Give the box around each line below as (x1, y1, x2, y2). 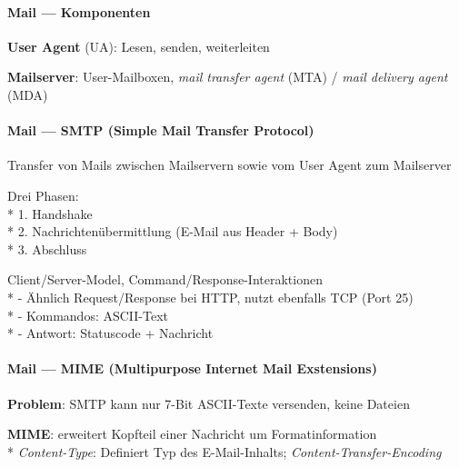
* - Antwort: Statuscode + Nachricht (7, 323, 214, 343)
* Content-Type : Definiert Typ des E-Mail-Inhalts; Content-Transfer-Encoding (7, 442, 442, 461)
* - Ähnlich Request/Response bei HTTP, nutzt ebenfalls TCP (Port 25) (7, 287, 414, 306)
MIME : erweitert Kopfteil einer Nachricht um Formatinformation (7, 424, 377, 443)
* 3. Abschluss (7, 239, 87, 258)
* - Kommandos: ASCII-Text (7, 305, 169, 324)
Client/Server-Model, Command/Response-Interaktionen (7, 270, 323, 289)
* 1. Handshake (7, 204, 93, 223)
